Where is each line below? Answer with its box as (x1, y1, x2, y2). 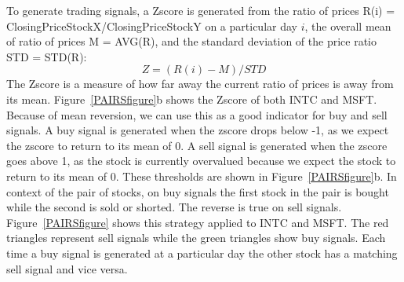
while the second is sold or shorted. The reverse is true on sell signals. (6, 199, 342, 215)
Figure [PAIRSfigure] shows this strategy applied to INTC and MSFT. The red (6, 214, 389, 230)
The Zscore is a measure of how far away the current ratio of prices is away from (6, 75, 394, 92)
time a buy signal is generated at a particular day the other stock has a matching (6, 244, 398, 261)
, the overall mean (304, 17, 391, 34)
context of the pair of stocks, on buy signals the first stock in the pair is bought (6, 183, 389, 200)
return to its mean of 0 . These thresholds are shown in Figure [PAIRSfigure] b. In (6, 167, 397, 184)
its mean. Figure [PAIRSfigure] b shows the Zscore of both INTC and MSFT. (6, 90, 377, 107)
